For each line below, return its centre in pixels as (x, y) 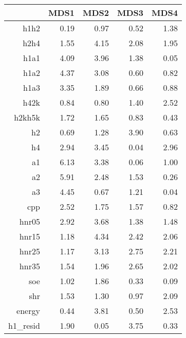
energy (28, 311)
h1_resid (24, 325)
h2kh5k (27, 117)
